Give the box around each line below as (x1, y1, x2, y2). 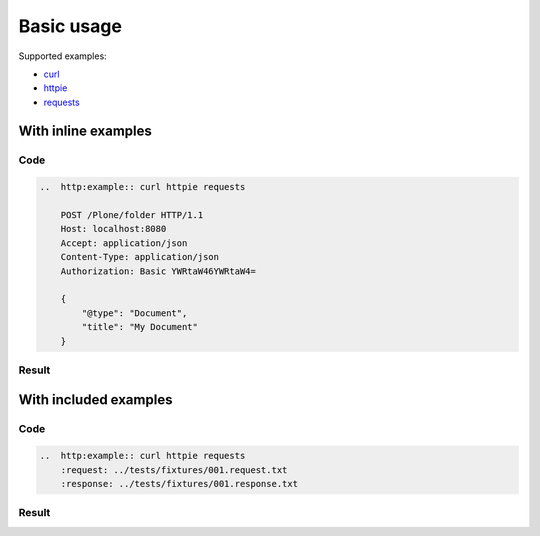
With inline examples (18, 122, 152, 139)
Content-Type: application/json (60, 251, 220, 263)
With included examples (18, 391, 173, 408)
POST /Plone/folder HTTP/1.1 (60, 210, 204, 221)
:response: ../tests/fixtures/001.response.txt (60, 478, 299, 490)
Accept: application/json (60, 237, 188, 249)
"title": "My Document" (81, 321, 199, 333)
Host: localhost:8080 (60, 223, 167, 235)
